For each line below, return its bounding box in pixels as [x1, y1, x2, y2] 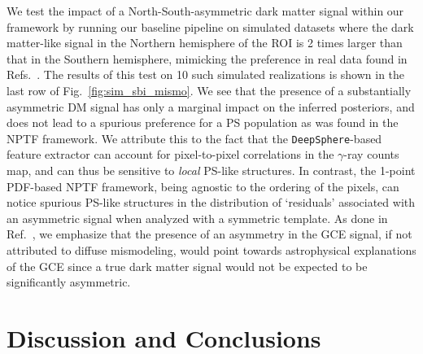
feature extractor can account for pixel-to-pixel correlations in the [7, 146, 334, 163]
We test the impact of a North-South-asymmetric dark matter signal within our [7, 2, 404, 19]
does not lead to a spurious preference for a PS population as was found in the [7, 114, 399, 131]
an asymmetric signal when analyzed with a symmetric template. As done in [7, 209, 388, 226]
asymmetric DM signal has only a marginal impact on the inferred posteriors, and [7, 98, 415, 115]
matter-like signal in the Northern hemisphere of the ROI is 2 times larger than [7, 34, 403, 51]
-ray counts [343, 146, 399, 163]
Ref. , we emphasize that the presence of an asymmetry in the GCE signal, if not [7, 225, 412, 243]
